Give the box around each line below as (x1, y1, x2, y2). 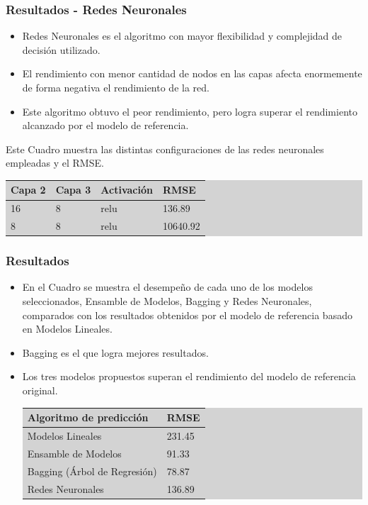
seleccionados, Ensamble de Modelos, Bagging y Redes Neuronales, (22, 294, 312, 309)
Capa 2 (11, 182, 46, 197)
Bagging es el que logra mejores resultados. (22, 345, 209, 360)
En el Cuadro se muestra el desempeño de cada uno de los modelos (22, 279, 313, 294)
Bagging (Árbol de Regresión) (27, 463, 157, 478)
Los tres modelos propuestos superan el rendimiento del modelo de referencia (22, 369, 356, 384)
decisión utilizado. (22, 42, 100, 57)
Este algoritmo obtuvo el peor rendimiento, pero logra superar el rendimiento (22, 104, 357, 118)
